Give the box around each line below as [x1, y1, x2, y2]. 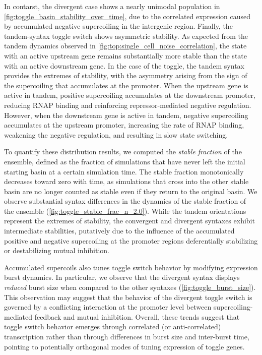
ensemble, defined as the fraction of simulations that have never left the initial [4, 156, 245, 166]
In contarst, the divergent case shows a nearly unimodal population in [4, 1, 220, 11]
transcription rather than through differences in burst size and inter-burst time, [4, 331, 249, 341]
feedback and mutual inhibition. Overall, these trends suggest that [34, 311, 240, 322]
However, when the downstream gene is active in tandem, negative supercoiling [4, 109, 248, 120]
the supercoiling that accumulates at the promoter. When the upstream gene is [4, 80, 248, 90]
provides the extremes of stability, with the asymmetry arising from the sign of [4, 70, 247, 81]
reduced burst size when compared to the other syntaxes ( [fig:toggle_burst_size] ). [4, 282, 256, 292]
